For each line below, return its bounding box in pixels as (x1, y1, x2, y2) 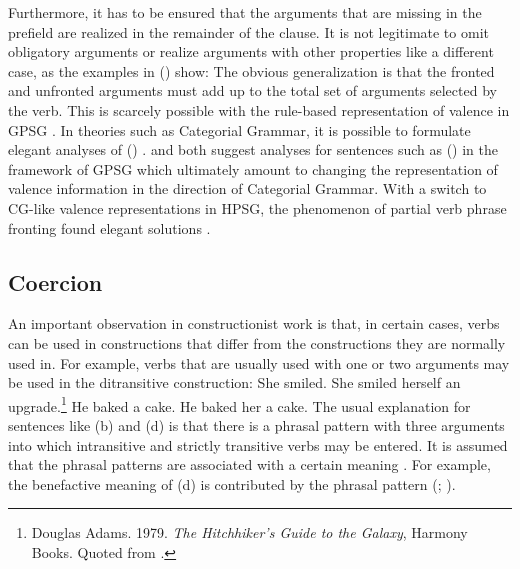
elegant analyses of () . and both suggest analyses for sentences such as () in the (8, 139, 498, 160)
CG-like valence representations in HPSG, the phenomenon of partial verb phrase (8, 197, 507, 218)
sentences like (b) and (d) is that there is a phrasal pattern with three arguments (8, 414, 505, 435)
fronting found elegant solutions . (8, 217, 211, 238)
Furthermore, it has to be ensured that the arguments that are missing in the (8, 2, 482, 22)
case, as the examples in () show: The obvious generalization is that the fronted (8, 60, 495, 81)
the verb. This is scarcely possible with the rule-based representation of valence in (8, 99, 510, 120)
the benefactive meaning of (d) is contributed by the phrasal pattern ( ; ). (8, 473, 456, 494)
